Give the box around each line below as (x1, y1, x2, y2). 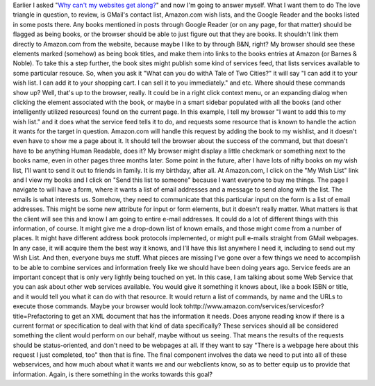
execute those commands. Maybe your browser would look (12, 302, 183, 310)
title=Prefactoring (12, 312, 63, 320)
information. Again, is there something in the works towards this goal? (12, 370, 213, 378)
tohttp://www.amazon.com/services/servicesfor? (183, 302, 324, 310)
